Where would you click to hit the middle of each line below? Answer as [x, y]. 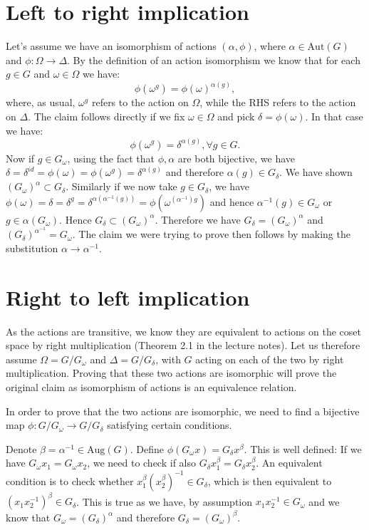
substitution [32, 248]
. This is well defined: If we [303, 448]
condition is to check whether [70, 480]
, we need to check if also [141, 463]
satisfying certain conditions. [170, 425]
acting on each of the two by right [270, 359]
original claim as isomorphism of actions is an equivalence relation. [151, 387]
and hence [232, 201]
